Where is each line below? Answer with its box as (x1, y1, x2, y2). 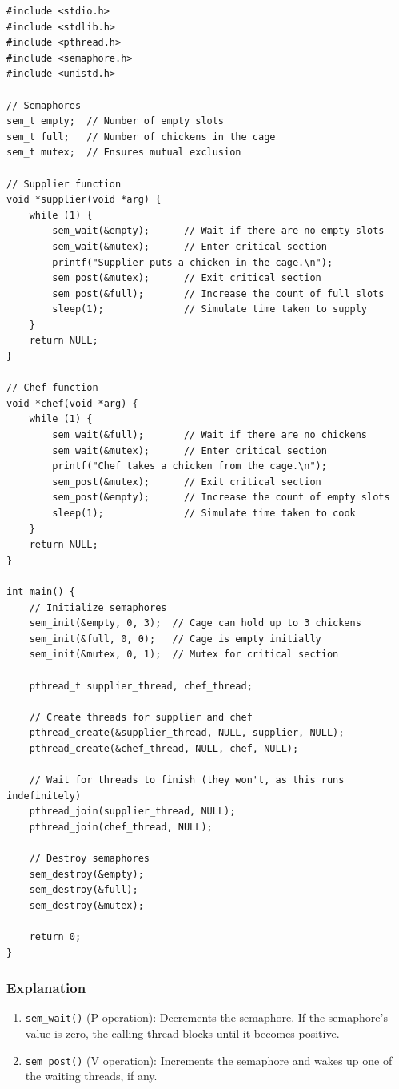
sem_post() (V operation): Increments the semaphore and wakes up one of (25, 1051, 393, 1068)
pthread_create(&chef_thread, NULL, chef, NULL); (29, 742, 299, 754)
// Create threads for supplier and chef (29, 711, 253, 723)
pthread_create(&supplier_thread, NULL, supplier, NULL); (29, 727, 345, 739)
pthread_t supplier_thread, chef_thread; (29, 680, 253, 692)
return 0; (29, 931, 82, 943)
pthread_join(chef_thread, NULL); (29, 821, 213, 833)
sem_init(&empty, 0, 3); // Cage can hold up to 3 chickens (29, 617, 361, 629)
